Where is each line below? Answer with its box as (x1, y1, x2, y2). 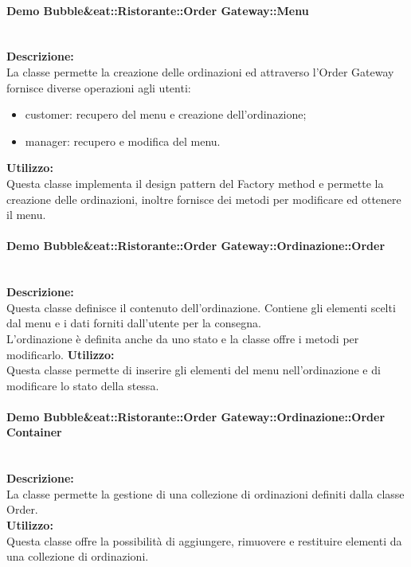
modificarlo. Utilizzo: (6, 346, 115, 362)
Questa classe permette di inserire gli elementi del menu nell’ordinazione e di (6, 362, 381, 378)
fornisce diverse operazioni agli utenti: (6, 79, 191, 96)
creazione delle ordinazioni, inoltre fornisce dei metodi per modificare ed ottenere (6, 190, 401, 207)
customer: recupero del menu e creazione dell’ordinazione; (25, 106, 307, 123)
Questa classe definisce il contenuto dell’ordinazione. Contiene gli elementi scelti (6, 299, 396, 315)
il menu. (6, 206, 46, 223)
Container (6, 424, 62, 440)
